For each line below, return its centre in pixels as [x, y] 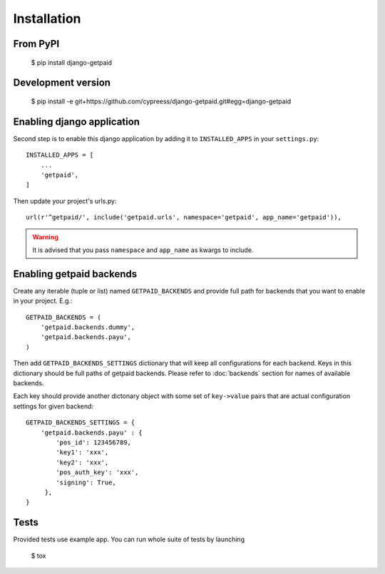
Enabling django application [77, 121]
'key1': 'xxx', [82, 453]
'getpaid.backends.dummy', [88, 327]
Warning [45, 237]
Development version [62, 83]
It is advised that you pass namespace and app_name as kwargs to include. [143, 250]
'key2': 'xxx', [82, 462]
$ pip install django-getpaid [72, 62]
